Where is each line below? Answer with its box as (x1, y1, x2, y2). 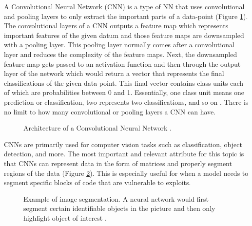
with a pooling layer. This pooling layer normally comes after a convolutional (4, 39, 234, 50)
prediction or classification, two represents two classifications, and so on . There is (4, 96, 249, 107)
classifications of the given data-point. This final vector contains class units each (4, 77, 244, 88)
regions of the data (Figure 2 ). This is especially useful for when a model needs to (4, 168, 249, 178)
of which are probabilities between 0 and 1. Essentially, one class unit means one (4, 87, 245, 97)
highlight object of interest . (23, 212, 107, 223)
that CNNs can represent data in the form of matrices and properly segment (4, 158, 232, 168)
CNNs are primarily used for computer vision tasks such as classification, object (4, 139, 242, 149)
